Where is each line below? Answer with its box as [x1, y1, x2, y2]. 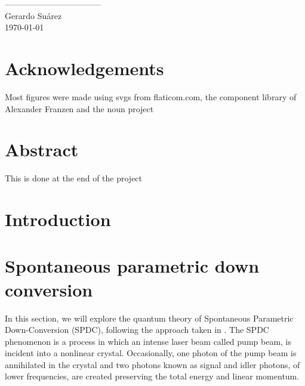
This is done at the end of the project [5, 172, 143, 184]
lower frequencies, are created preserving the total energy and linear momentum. [5, 370, 300, 382]
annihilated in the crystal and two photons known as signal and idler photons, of [5, 358, 300, 370]
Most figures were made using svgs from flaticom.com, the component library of [5, 90, 297, 103]
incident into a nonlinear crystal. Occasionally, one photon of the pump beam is [5, 347, 297, 359]
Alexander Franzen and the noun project [5, 102, 154, 115]
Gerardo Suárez [5, 9, 62, 21]
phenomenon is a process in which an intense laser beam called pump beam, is [5, 335, 292, 347]
